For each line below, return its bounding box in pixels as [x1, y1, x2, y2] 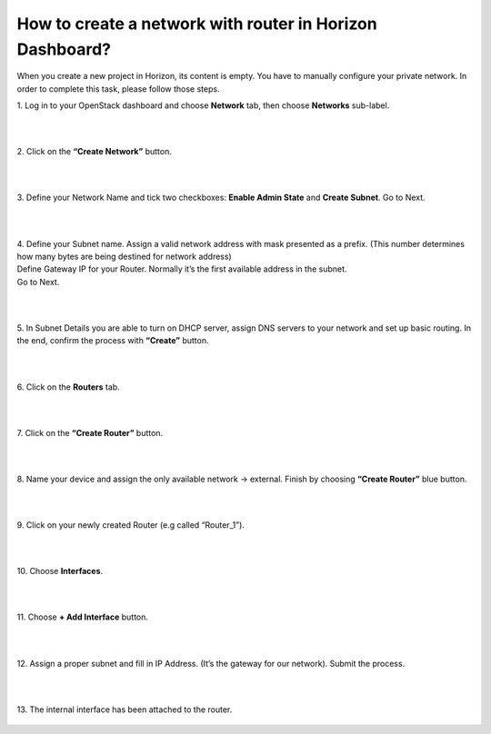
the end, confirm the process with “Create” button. [16, 335, 209, 346]
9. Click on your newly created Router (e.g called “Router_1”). [16, 520, 245, 531]
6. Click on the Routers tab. [16, 382, 120, 392]
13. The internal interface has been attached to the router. [16, 704, 233, 715]
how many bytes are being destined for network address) [16, 251, 232, 263]
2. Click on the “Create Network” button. [16, 146, 172, 157]
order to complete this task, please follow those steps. [16, 83, 220, 94]
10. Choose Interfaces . [16, 566, 104, 577]
